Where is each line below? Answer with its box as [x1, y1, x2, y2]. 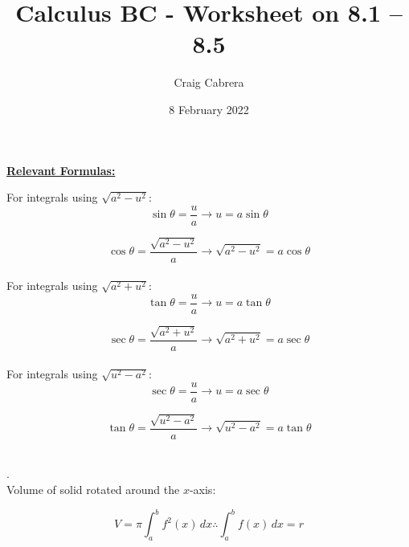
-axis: [189, 481, 216, 498]
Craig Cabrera [174, 74, 244, 91]
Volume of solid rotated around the [6, 481, 180, 498]
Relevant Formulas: [6, 161, 116, 178]
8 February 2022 [169, 100, 249, 117]
